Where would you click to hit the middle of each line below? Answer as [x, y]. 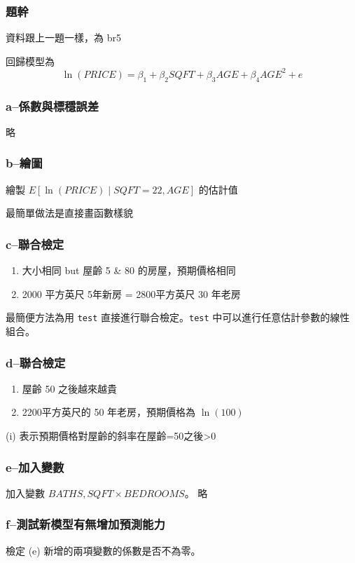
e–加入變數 [35, 467]
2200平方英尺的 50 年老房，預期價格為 [109, 412]
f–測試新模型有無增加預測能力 [85, 524]
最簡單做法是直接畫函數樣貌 [69, 213]
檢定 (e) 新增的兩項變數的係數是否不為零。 [103, 550]
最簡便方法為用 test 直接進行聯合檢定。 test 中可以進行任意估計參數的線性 [178, 317]
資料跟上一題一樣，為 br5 [63, 38]
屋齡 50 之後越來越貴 [70, 388]
